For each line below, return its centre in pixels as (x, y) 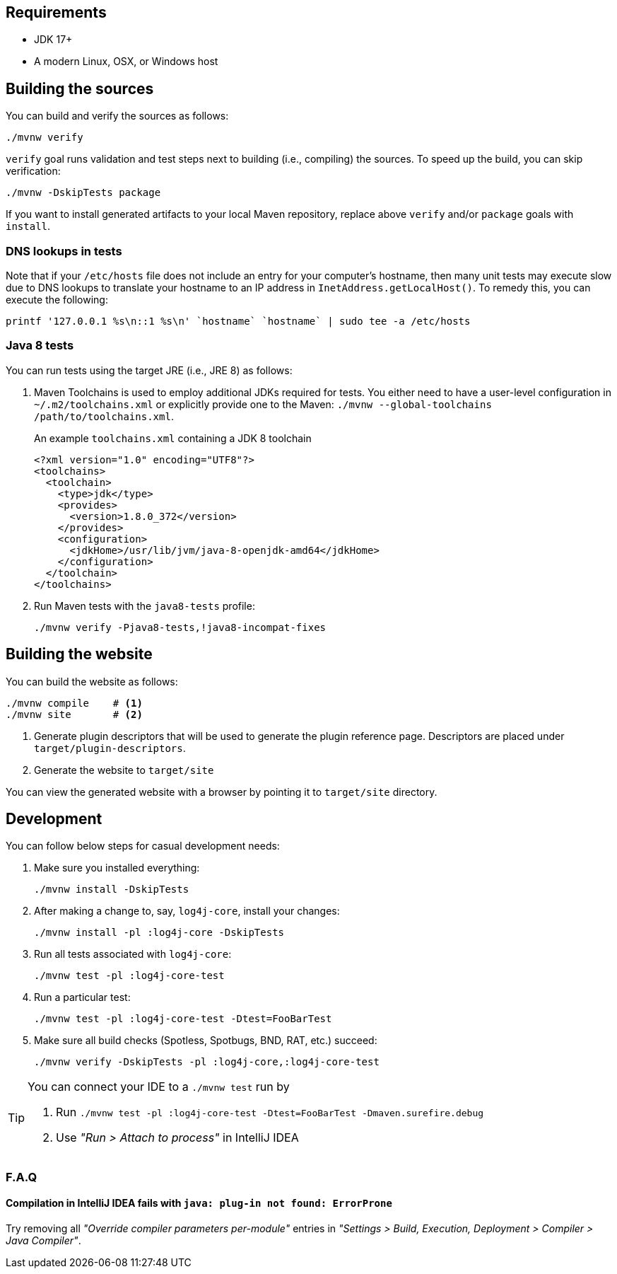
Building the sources (80, 88)
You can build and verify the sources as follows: (117, 116)
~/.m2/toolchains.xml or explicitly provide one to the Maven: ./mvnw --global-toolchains (263, 404)
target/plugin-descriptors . (110, 748)
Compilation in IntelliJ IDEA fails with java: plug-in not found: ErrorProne (199, 1203)
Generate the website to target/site (124, 770)
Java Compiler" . (43, 1241)
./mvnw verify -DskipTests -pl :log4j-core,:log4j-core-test (207, 1062)
